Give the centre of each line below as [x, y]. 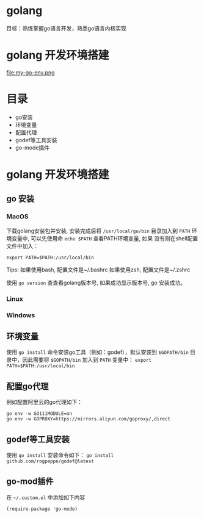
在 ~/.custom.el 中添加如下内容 [46, 497]
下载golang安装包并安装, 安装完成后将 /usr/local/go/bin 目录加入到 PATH [98, 231]
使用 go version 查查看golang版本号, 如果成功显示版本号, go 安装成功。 [96, 282]
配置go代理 [27, 386]
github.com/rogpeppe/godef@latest [50, 461]
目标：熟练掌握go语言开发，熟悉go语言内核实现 [66, 28]
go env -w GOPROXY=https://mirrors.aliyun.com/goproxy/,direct [89, 419]
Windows [21, 315]
